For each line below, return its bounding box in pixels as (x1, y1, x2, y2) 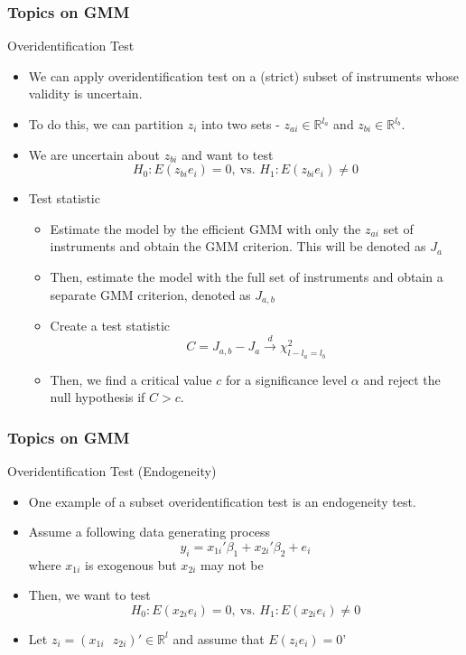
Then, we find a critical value (50, 370, 212, 388)
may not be (200, 555, 264, 574)
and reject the (363, 370, 441, 388)
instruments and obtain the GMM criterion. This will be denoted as (50, 237, 426, 256)
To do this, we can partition (28, 115, 184, 133)
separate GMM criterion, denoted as (50, 285, 251, 304)
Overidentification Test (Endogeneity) (7, 462, 217, 481)
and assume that (172, 629, 265, 648)
